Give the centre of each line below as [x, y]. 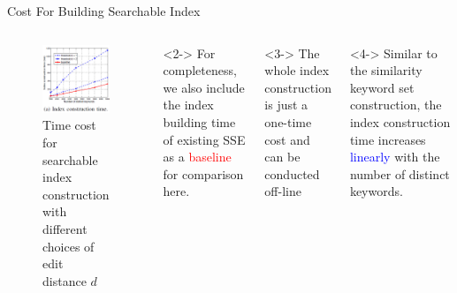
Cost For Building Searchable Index [104, 11]
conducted [292, 173]
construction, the [396, 105]
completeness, [200, 70]
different [65, 228]
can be [282, 157]
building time [199, 121]
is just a [286, 105]
